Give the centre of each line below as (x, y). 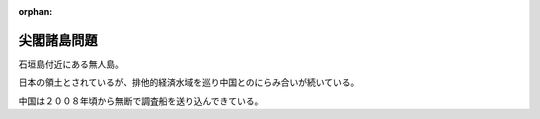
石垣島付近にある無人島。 (71, 64)
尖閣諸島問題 (58, 40)
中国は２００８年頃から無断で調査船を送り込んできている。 (141, 101)
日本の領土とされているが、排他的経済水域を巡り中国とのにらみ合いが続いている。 (189, 82)
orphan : (35, 11)
